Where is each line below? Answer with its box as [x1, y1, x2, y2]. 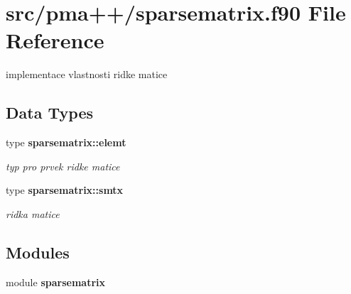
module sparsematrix [6, 274, 105, 289]
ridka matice [6, 206, 60, 221]
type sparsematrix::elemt [6, 135, 126, 150]
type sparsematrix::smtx [6, 183, 124, 197]
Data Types [6, 102, 93, 124]
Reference [6, 26, 104, 55]
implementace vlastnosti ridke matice [6, 67, 168, 82]
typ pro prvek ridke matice [6, 158, 120, 173]
